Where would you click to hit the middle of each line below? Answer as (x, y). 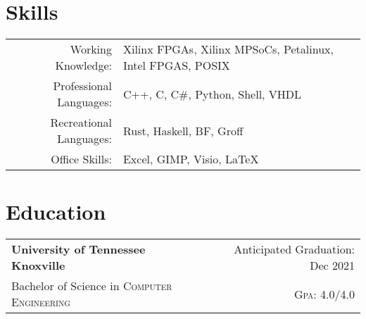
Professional (82, 86)
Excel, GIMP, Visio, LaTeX (191, 159)
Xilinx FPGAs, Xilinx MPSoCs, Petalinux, (228, 49)
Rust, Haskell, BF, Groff (183, 130)
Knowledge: (83, 65)
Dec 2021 (332, 265)
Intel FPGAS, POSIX (176, 65)
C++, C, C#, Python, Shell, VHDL (212, 94)
